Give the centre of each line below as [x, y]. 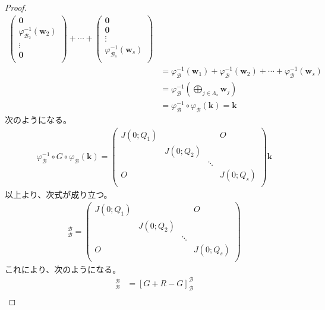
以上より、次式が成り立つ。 [59, 194]
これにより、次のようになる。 [63, 269]
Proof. [16, 7]
